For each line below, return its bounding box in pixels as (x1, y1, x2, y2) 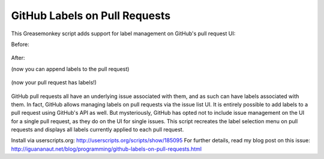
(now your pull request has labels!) (11, 79, 97, 86)
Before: (11, 41, 29, 48)
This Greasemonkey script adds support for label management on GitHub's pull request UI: (11, 30, 236, 37)
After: (11, 54, 25, 62)
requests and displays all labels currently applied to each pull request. (11, 126, 184, 133)
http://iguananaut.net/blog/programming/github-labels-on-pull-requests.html (11, 145, 202, 152)
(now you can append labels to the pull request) (11, 65, 130, 72)
